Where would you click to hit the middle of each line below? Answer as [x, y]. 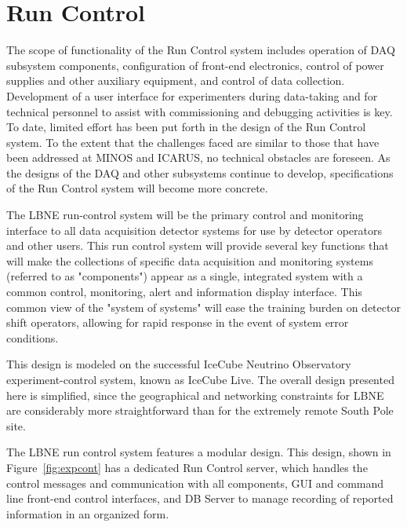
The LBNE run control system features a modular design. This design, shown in [199, 452]
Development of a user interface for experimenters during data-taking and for [192, 95]
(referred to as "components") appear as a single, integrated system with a [185, 276]
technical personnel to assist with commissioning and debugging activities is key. [200, 111]
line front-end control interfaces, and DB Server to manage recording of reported [200, 498]
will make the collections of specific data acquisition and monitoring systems [190, 260]
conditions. [33, 337]
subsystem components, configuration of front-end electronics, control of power [195, 65]
